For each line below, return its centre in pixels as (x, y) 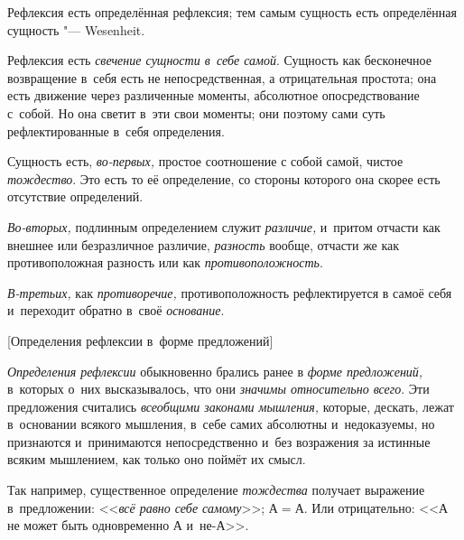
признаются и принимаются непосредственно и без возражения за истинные (219, 441)
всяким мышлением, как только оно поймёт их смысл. (157, 459)
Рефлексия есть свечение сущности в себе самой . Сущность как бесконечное (219, 60)
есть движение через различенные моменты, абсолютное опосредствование (213, 95)
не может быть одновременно (88, 525)
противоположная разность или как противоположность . (165, 262)
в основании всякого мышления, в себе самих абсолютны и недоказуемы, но (221, 424)
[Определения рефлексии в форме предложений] (140, 340)
